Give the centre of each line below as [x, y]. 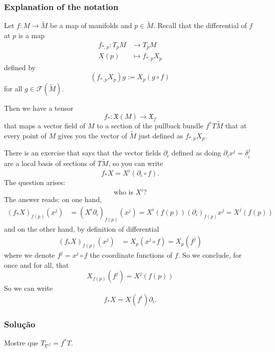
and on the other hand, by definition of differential [82, 228]
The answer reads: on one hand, [53, 199]
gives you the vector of [92, 135]
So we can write [28, 288]
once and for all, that [37, 265]
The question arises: [35, 182]
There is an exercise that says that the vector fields [83, 153]
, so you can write [136, 163]
